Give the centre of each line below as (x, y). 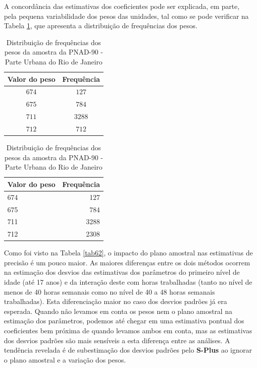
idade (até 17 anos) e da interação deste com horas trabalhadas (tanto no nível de (128, 282)
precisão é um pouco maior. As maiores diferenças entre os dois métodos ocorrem (127, 262)
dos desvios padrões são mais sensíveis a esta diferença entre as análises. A (117, 340)
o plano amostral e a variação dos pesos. (65, 359)
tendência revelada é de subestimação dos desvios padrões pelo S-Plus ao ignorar (128, 350)
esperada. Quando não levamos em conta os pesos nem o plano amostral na (118, 311)
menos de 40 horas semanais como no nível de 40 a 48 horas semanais (109, 291)
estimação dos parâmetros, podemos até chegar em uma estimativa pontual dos (124, 321)
